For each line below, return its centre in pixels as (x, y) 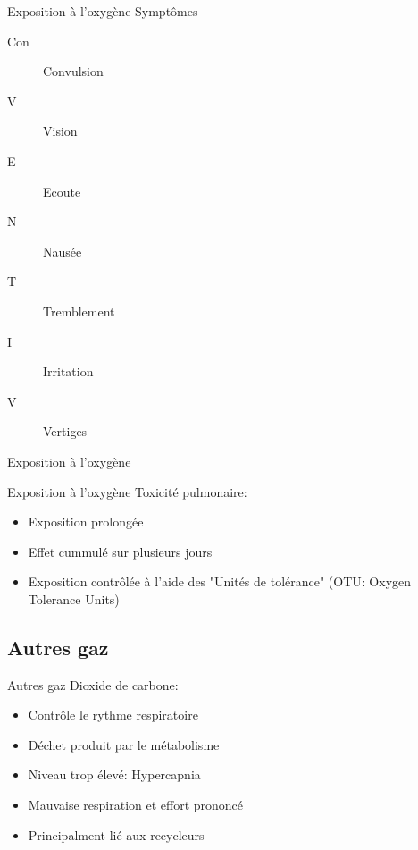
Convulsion (73, 71)
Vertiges (65, 431)
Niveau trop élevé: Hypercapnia (114, 774)
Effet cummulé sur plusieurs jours (120, 551)
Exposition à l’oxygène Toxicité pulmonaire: (127, 491)
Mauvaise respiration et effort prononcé (136, 805)
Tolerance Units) (74, 598)
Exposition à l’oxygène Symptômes (103, 11)
